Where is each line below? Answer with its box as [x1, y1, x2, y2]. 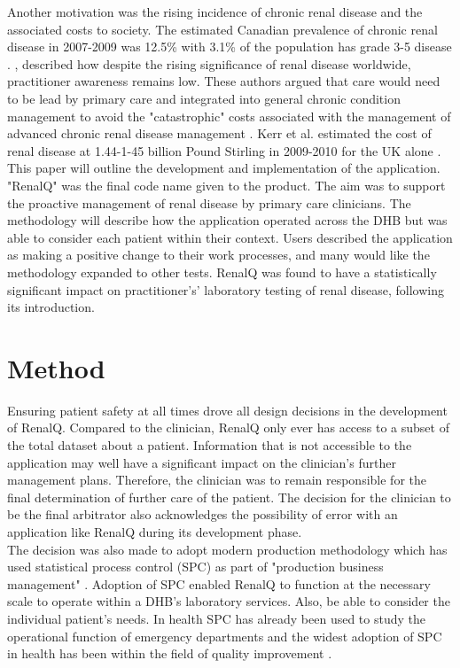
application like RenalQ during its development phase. [7, 522, 302, 540]
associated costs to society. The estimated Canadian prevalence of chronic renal [7, 19, 438, 38]
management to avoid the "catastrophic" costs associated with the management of [7, 106, 451, 125]
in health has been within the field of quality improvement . [7, 644, 332, 663]
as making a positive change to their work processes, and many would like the [7, 245, 430, 264]
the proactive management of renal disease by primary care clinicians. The [7, 193, 411, 212]
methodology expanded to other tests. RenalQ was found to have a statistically [7, 262, 437, 281]
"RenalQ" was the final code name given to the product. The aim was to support [7, 175, 446, 194]
